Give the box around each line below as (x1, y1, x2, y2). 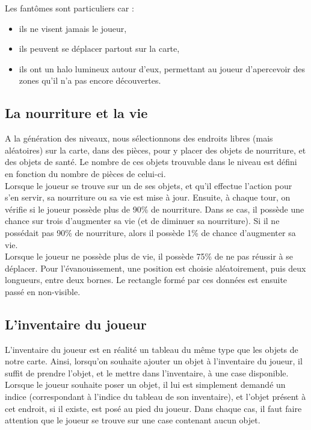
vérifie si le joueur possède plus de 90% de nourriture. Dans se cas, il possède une (5, 202, 304, 215)
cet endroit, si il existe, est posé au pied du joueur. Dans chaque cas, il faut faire (5, 402, 302, 414)
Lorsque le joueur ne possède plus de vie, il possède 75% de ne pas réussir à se (5, 250, 293, 263)
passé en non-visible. (5, 285, 81, 298)
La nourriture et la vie (5, 104, 148, 122)
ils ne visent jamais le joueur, (19, 22, 127, 34)
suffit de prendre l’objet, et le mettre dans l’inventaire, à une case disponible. (5, 366, 289, 379)
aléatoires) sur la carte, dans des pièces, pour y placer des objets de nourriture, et (5, 143, 306, 156)
